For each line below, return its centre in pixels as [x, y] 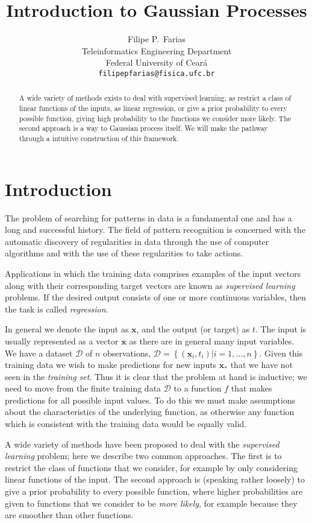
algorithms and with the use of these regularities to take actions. [124, 253]
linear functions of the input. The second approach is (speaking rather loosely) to [155, 479]
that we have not [262, 365]
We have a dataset [39, 353]
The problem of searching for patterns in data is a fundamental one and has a [148, 217]
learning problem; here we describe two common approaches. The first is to [143, 456]
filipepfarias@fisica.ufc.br [157, 73]
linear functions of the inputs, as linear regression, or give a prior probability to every [153, 108]
